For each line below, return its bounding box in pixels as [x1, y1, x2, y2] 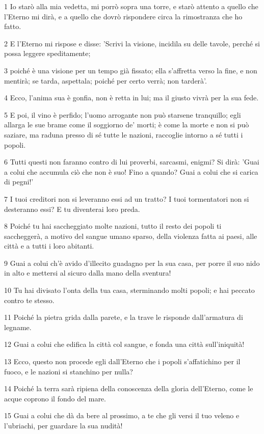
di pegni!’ [4, 176, 34, 187]
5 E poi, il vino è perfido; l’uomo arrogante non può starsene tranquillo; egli [4, 109, 241, 120]
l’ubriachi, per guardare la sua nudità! [4, 420, 123, 430]
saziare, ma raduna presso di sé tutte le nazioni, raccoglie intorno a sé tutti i [4, 129, 243, 140]
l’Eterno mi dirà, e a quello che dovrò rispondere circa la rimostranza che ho [4, 11, 243, 21]
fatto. [4, 21, 21, 32]
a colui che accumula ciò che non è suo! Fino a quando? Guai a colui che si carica [4, 166, 258, 177]
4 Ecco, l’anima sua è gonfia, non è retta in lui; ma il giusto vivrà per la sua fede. [4, 92, 259, 103]
